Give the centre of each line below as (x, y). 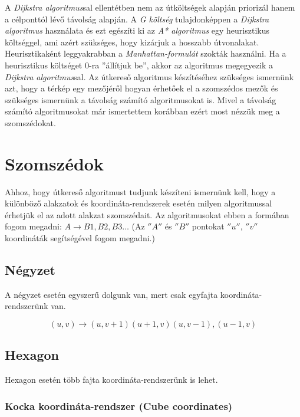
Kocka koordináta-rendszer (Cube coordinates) (119, 405)
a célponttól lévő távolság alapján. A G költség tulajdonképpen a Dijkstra (137, 19)
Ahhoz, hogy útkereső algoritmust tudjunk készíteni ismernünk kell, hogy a (140, 191)
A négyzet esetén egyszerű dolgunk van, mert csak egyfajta (111, 294)
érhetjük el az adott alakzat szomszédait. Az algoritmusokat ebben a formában (147, 214)
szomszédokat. (30, 122)
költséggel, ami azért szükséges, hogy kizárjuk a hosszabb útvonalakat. (132, 42)
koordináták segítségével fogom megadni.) (80, 238)
